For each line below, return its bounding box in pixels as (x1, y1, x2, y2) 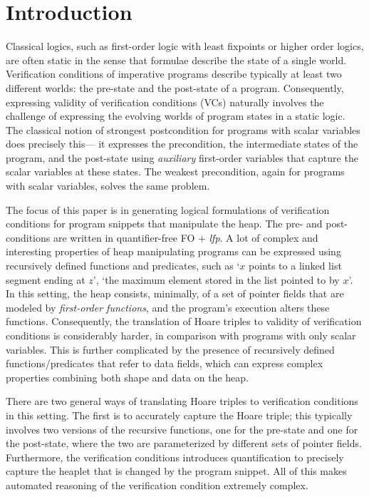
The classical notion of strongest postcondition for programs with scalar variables (6, 122, 360, 137)
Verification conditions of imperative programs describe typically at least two (6, 66, 342, 81)
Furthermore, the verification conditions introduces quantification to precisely (6, 449, 344, 464)
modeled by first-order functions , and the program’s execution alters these (6, 299, 330, 314)
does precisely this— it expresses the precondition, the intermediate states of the (6, 136, 358, 151)
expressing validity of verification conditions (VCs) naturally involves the (6, 94, 324, 109)
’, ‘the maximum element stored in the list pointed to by (93, 272, 340, 287)
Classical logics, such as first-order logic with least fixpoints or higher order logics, (6, 39, 364, 53)
